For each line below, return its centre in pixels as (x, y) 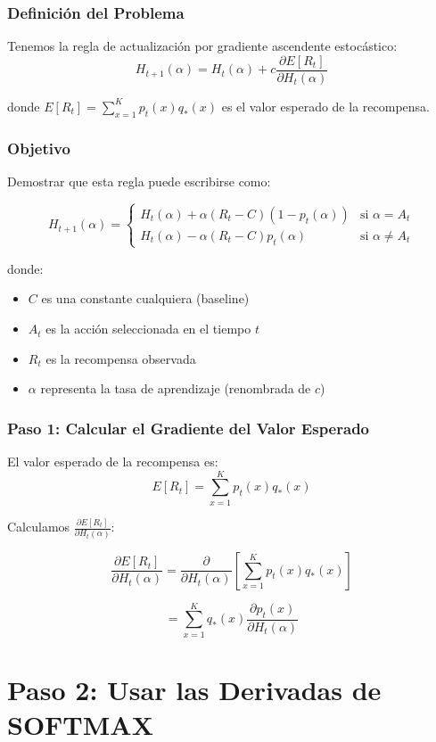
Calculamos (39, 527)
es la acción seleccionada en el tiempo (148, 329)
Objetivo (39, 148)
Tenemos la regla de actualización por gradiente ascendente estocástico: (202, 46)
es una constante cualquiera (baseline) (145, 298)
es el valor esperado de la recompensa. (325, 106)
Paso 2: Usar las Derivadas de (194, 689)
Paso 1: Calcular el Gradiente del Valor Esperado (188, 428)
